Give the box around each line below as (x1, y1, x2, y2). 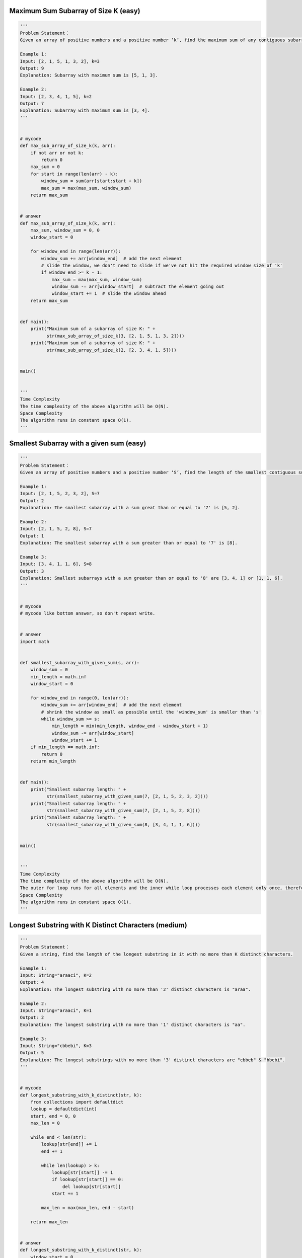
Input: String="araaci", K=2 (20, 973, 92, 978)
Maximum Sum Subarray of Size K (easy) (9, 7, 140, 15)
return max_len (30, 1219, 68, 1225)
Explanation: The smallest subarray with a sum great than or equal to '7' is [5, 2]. (20, 505, 241, 511)
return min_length (30, 758, 76, 764)
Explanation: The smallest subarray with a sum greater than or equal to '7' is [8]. (20, 540, 238, 546)
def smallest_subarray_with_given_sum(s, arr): (20, 660, 139, 665)
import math (20, 639, 50, 644)
